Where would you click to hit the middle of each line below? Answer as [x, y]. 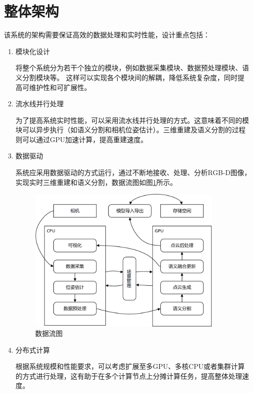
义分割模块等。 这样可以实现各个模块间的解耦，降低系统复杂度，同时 [126, 77]
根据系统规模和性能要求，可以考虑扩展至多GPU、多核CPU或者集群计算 [130, 366]
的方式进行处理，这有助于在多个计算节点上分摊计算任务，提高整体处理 [129, 376]
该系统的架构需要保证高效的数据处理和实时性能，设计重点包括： [107, 35]
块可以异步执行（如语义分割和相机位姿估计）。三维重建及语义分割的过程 [130, 130]
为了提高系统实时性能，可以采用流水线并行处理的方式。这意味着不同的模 [132, 120]
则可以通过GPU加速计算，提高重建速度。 [81, 139]
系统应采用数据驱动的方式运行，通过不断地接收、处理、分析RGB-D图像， [133, 172]
